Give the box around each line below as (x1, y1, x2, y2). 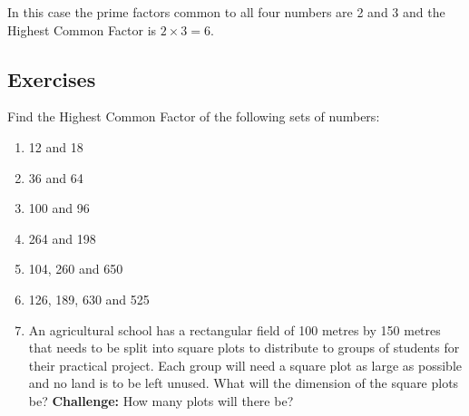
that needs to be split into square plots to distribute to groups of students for (28, 338, 460, 357)
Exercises (7, 64, 96, 92)
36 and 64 (28, 168, 83, 187)
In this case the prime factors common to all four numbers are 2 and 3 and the (7, 3, 445, 21)
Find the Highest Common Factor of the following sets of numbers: (7, 107, 380, 126)
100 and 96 (28, 198, 90, 218)
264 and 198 (28, 228, 96, 247)
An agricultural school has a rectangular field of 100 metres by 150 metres (28, 320, 441, 339)
